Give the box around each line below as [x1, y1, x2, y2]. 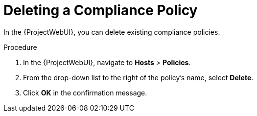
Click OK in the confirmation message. [23, 88, 147, 97]
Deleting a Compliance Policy [3, 2, 198, 19]
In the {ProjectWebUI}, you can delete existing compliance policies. [3, 27, 220, 36]
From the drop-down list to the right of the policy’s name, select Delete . [23, 73, 254, 82]
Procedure [3, 43, 37, 51]
